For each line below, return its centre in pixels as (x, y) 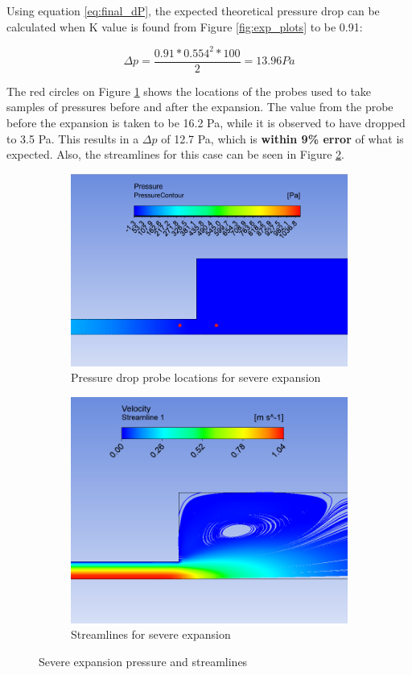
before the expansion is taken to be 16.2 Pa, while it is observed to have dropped (206, 122)
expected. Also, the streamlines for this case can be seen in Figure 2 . (175, 154)
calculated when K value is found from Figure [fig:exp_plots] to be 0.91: (185, 26)
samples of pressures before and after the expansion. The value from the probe (200, 107)
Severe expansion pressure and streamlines (143, 661)
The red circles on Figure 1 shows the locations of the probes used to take (189, 91)
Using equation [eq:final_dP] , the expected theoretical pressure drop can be (193, 10)
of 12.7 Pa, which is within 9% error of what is (282, 138)
